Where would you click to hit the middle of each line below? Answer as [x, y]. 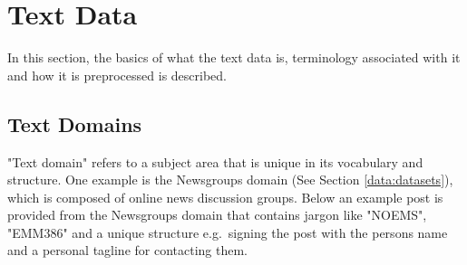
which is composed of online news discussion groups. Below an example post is [225, 197]
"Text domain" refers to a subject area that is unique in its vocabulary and [215, 161]
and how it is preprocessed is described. [117, 75]
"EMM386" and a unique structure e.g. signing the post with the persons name [228, 232]
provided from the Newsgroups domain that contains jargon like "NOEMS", [217, 215]
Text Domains [75, 123]
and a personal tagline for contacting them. [128, 250]
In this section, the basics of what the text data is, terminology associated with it [234, 57]
